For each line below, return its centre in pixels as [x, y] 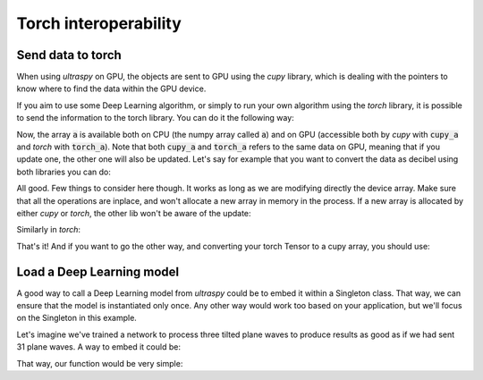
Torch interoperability [99, 23]
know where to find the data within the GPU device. [111, 89]
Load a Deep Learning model [97, 271]
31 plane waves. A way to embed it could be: [98, 347]
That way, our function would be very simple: [100, 363]
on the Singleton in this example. [77, 318]
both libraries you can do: [64, 172]
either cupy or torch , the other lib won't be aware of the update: [134, 213]
